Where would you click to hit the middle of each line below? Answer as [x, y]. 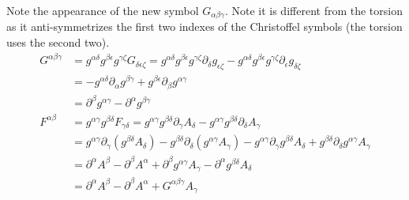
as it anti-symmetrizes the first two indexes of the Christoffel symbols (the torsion [204, 26]
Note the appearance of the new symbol [103, 10]
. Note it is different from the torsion [313, 10]
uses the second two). [58, 42]
